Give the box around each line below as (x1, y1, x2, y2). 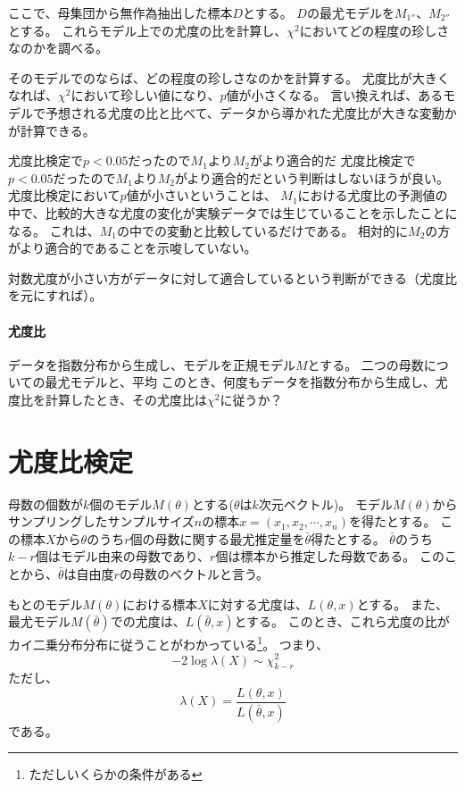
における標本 (122, 594, 198, 613)
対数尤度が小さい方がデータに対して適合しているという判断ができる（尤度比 (8, 268, 457, 287)
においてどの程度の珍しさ (299, 21, 450, 39)
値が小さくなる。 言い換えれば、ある (226, 86, 444, 105)
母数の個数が (8, 494, 83, 513)
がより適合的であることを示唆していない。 (8, 239, 257, 257)
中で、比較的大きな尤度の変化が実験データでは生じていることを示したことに (8, 203, 458, 222)
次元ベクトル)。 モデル (258, 494, 393, 513)
